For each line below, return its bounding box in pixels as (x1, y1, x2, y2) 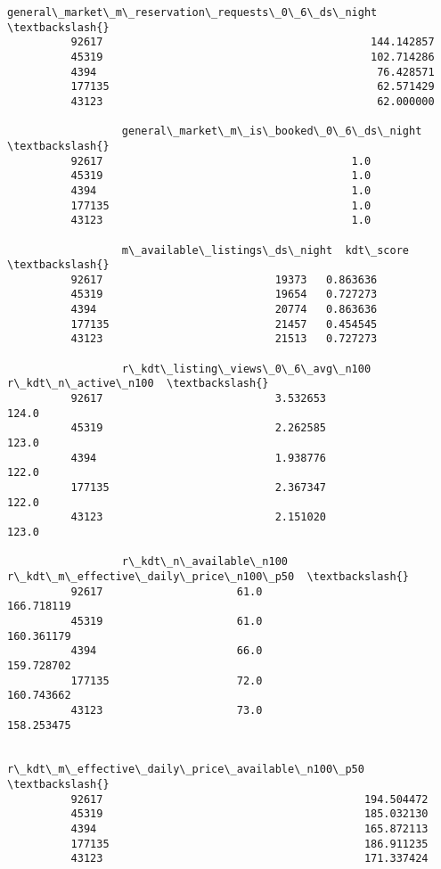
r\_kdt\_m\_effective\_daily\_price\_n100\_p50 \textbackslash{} (7, 570, 410, 583)
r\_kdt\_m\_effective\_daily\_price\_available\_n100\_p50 (7, 763, 364, 776)
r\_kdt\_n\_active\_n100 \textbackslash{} (7, 377, 269, 390)
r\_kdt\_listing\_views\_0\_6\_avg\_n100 (121, 362, 372, 375)
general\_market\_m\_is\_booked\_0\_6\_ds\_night (121, 125, 422, 138)
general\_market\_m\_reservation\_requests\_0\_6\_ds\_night (7, 6, 378, 19)
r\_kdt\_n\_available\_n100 (121, 555, 288, 569)
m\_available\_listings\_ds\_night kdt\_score (121, 243, 410, 257)
